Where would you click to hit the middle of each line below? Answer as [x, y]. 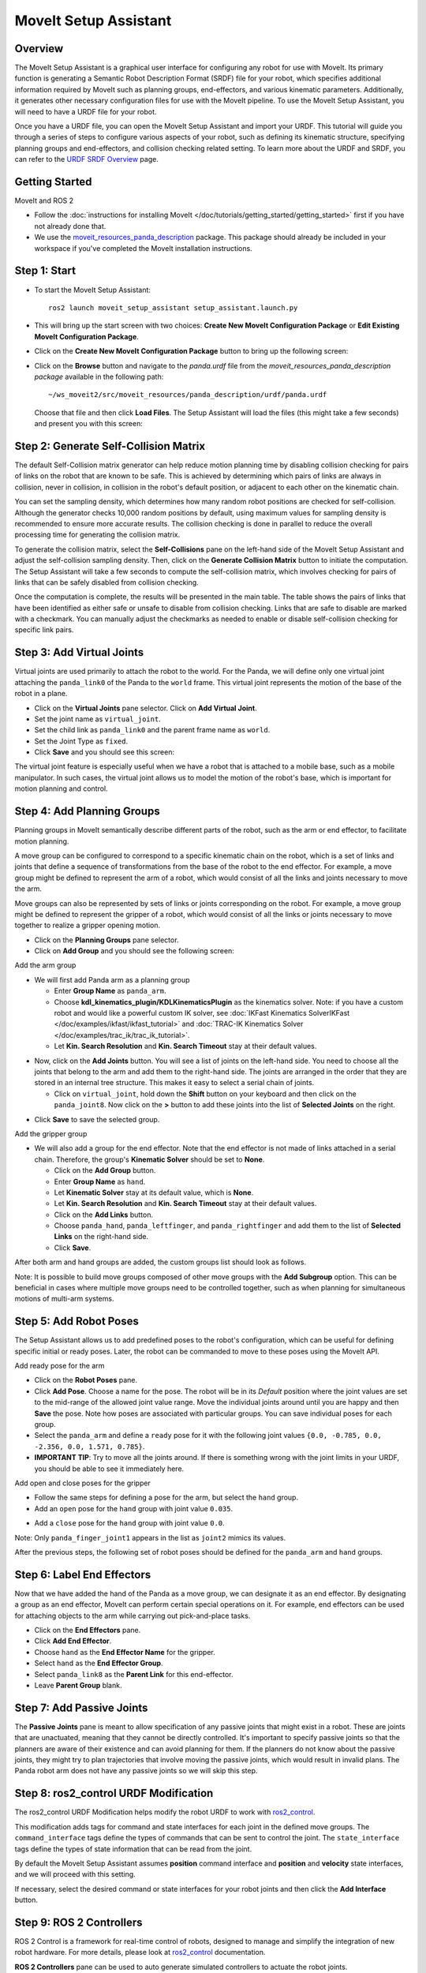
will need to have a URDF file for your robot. [86, 111]
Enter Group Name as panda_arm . [110, 991]
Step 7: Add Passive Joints [81, 1707]
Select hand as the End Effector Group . [99, 1663]
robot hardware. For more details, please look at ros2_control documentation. [140, 1952]
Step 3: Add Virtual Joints [79, 652]
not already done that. [70, 226]
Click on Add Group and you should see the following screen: [134, 951]
